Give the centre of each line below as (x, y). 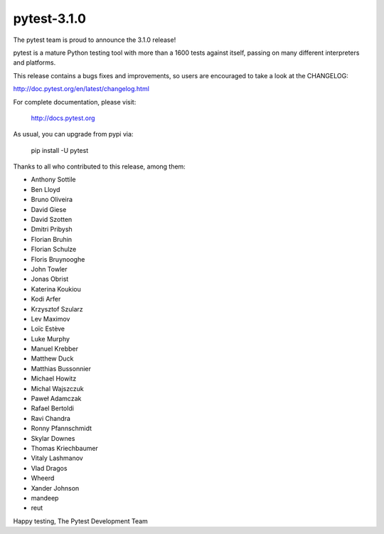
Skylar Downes (53, 438)
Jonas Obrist (50, 279)
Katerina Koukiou (56, 289)
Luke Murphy (50, 338)
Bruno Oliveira (52, 200)
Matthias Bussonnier (61, 368)
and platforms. (34, 63)
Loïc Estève (48, 329)
